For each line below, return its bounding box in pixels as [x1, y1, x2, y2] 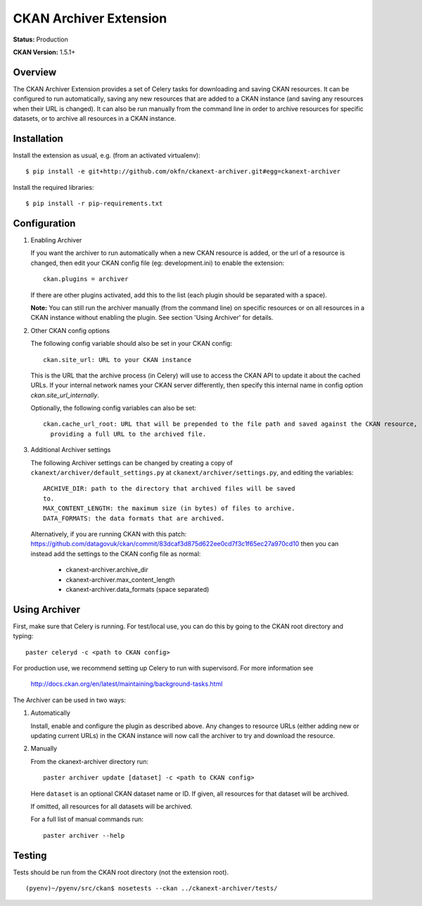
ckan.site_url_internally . [30, 391, 100, 399]
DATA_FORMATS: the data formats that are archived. [43, 514, 225, 522]
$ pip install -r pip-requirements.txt [25, 200, 163, 207]
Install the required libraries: [13, 183, 94, 191]
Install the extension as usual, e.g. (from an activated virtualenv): [13, 151, 200, 160]
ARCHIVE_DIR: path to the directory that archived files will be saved [43, 485, 295, 493]
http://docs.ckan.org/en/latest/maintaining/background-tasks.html [30, 680, 223, 688]
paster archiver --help [43, 831, 125, 839]
